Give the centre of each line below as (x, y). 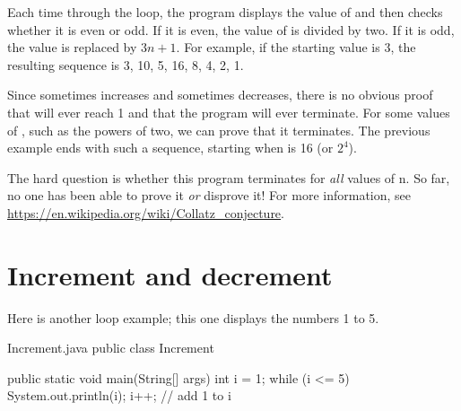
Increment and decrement (170, 274)
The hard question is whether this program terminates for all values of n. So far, (229, 177)
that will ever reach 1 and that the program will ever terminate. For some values (229, 112)
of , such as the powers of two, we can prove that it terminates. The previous (219, 130)
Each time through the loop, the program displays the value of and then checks (225, 12)
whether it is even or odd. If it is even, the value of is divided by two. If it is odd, (231, 29)
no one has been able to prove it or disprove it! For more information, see (209, 195)
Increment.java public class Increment (111, 348)
